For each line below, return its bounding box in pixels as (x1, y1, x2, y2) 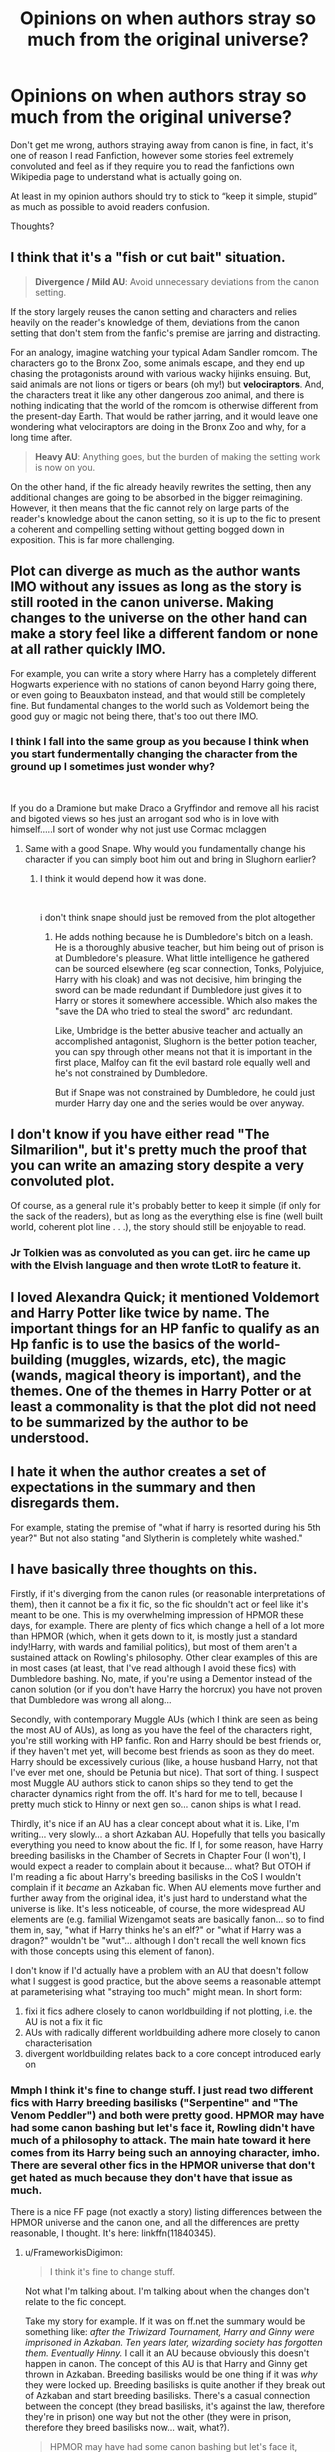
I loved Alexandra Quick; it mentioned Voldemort (10, 1288, 320, 1306)
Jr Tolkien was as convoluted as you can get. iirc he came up (10, 1245, 311, 1259)
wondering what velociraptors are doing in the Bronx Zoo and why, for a (10, 420, 307, 432)
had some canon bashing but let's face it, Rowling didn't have (10, 2120, 315, 2134)
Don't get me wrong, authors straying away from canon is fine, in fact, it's (10, 138, 314, 151)
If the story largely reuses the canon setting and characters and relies (10, 305, 298, 317)
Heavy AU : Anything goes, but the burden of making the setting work (34, 450, 321, 462)
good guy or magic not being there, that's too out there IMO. (10, 710, 259, 722)
